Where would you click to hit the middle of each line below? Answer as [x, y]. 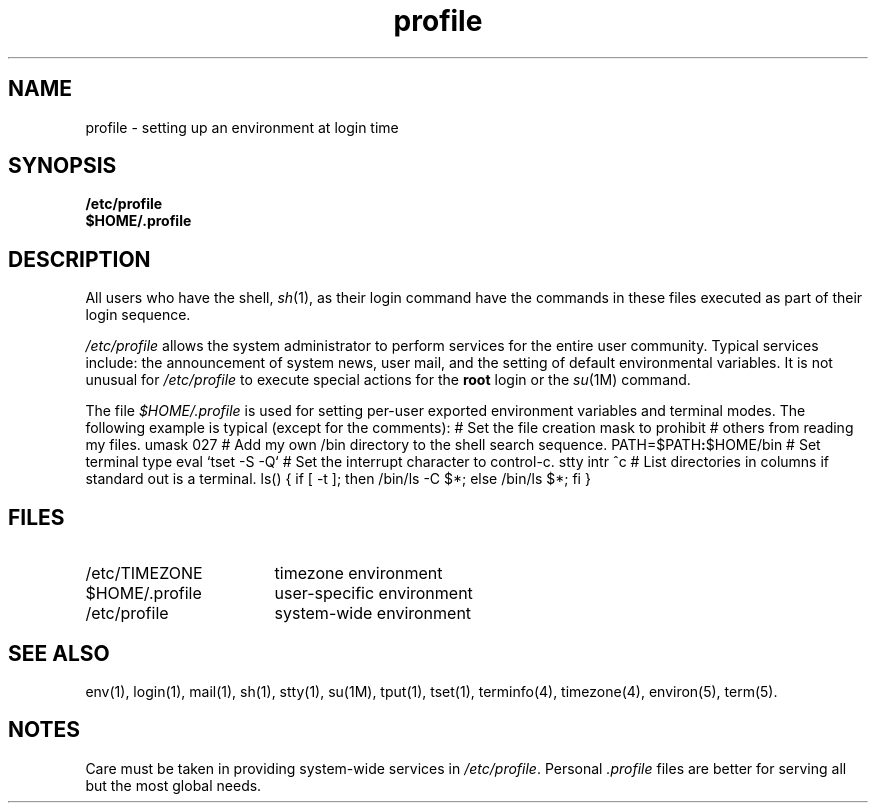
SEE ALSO [59, 653]
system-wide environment [373, 613]
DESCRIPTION [79, 259]
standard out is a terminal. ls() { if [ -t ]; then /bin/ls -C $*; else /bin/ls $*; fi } [338, 479]
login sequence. [138, 315]
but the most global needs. [173, 785]
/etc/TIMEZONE [144, 573]
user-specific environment [373, 593]
